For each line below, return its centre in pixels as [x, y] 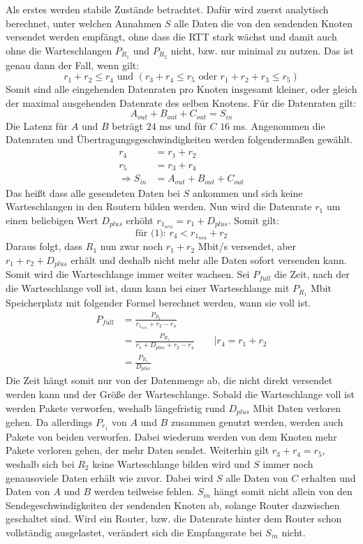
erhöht [140, 220]
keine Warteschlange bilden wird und [171, 464]
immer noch [288, 464]
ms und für [183, 125]
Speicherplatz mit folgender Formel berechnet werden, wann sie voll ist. [158, 302]
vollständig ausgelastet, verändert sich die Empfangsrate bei [134, 532]
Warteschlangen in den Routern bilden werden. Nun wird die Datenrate [159, 206]
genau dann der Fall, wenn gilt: [73, 65]
